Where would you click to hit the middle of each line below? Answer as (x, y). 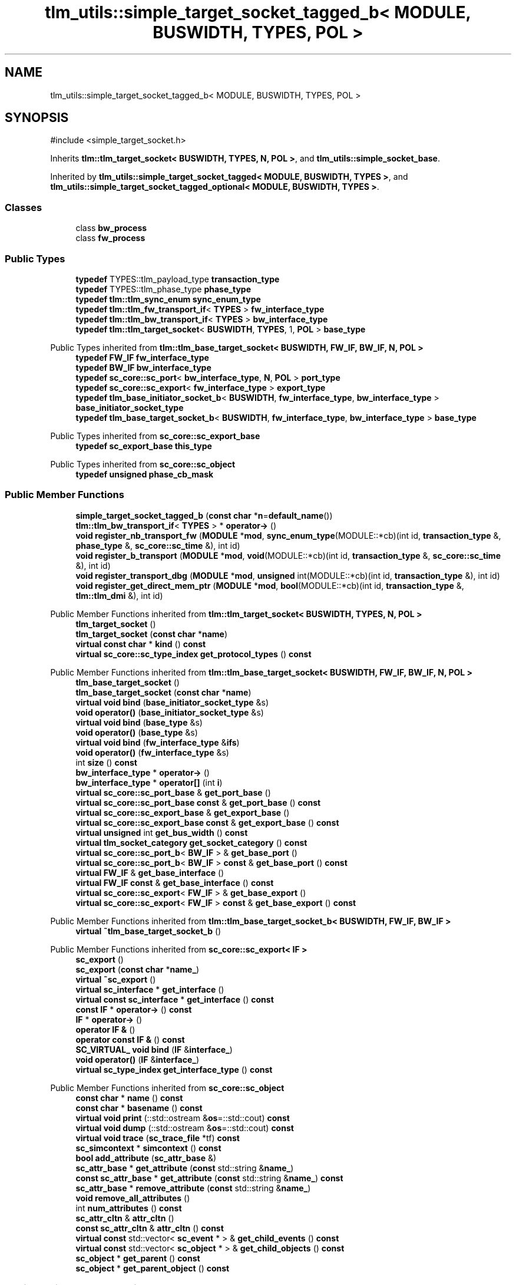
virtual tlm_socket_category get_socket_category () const (191, 842)
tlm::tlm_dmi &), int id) (119, 595)
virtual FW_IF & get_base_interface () (150, 872)
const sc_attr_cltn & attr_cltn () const (150, 1228)
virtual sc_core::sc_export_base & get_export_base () (183, 812)
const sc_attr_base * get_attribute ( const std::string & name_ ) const (209, 1178)
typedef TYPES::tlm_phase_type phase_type (163, 289)
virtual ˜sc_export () (116, 979)
